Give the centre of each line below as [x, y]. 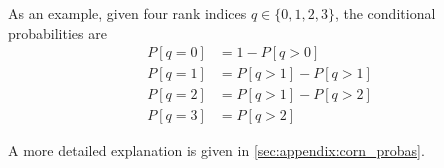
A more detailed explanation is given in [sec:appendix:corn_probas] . [216, 150]
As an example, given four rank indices [127, 13]
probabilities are [57, 32]
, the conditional [385, 13]
